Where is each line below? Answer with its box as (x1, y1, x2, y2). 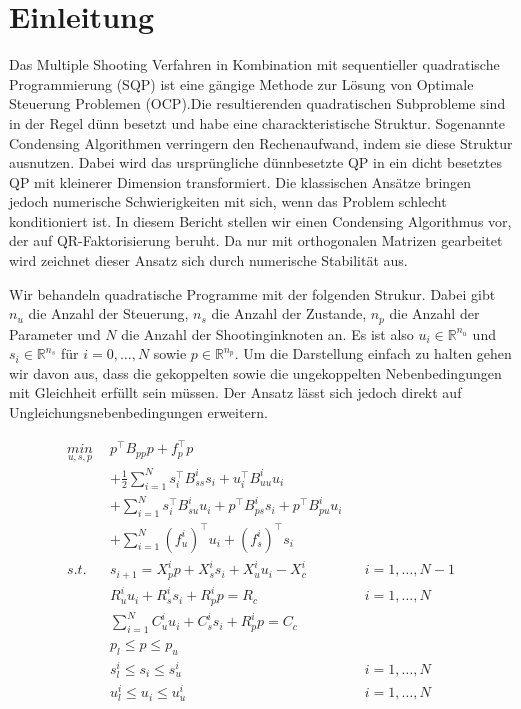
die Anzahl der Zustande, (211, 303, 367, 324)
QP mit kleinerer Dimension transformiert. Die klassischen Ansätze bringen (9, 171, 472, 192)
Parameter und (9, 323, 101, 344)
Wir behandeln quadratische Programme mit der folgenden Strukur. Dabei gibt (9, 283, 496, 304)
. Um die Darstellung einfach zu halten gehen (234, 343, 512, 364)
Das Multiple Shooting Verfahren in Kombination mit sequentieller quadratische (9, 54, 500, 75)
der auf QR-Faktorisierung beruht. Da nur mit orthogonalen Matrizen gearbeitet (9, 230, 503, 251)
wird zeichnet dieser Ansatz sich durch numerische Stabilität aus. (9, 250, 408, 271)
